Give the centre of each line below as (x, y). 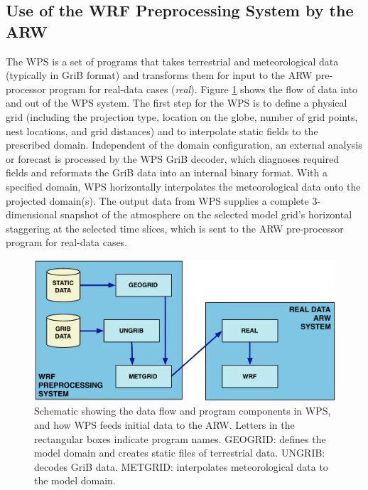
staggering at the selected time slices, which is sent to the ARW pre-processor (175, 228)
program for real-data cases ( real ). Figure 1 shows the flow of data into (204, 89)
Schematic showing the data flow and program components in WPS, (183, 411)
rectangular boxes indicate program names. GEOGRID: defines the (180, 438)
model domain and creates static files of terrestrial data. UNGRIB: (180, 453)
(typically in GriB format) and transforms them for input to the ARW (159, 75)
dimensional (32, 214)
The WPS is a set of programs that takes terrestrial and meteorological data (172, 61)
